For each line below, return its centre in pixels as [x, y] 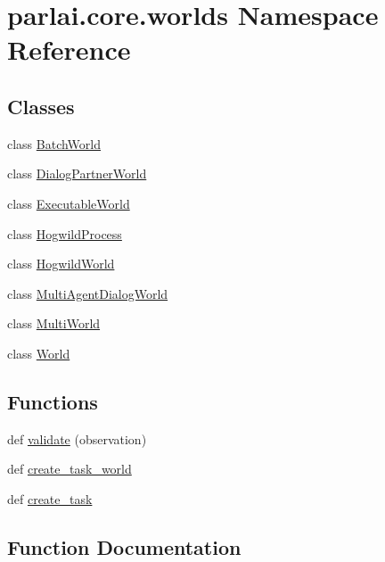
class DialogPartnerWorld [77, 174]
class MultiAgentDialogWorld [88, 293]
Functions [53, 401]
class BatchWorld [54, 143]
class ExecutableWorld [69, 203]
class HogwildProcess [65, 233]
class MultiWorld [54, 323]
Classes [41, 106]
